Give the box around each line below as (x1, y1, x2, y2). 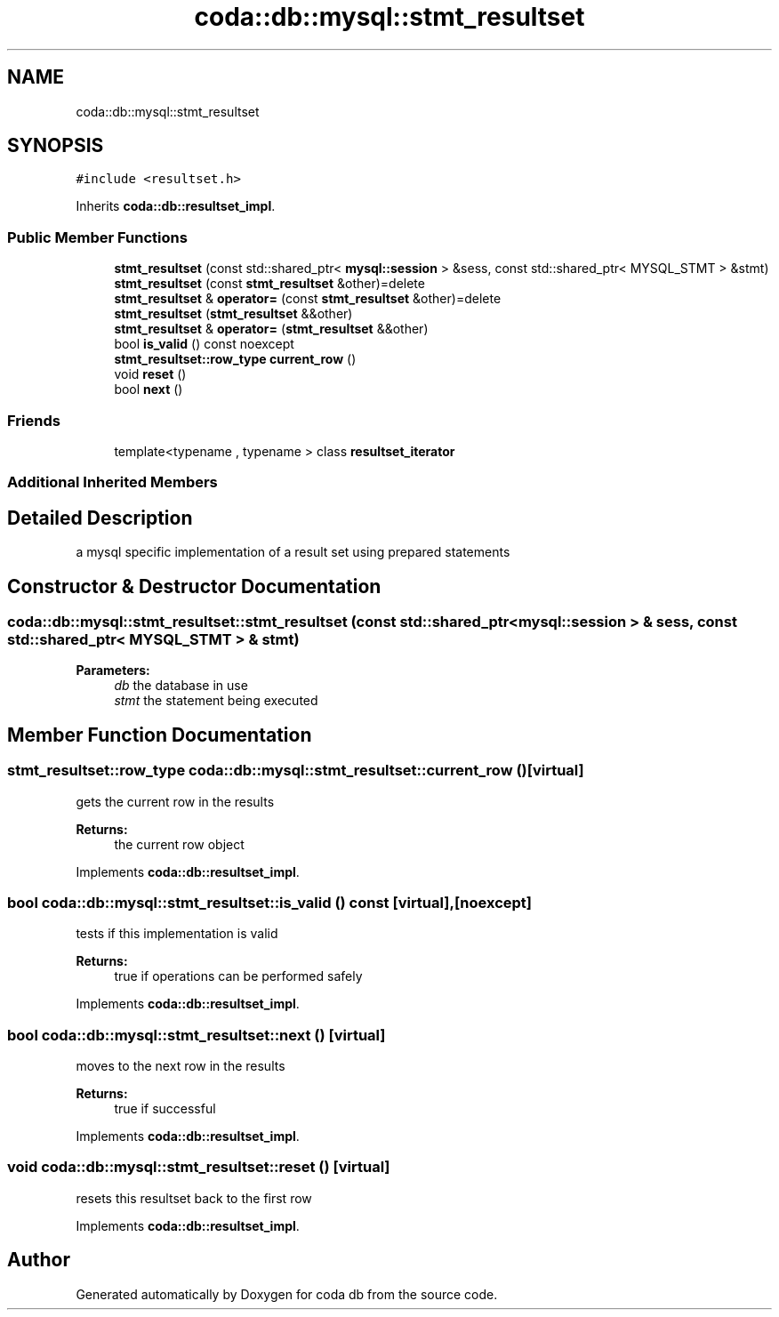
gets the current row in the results (76, 793, 275, 809)
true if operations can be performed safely (114, 968, 363, 984)
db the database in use (114, 678, 248, 694)
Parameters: (76, 663, 150, 679)
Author (7, 1249, 70, 1272)
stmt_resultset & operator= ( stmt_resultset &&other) (114, 321, 429, 337)
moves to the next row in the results (76, 1058, 285, 1074)
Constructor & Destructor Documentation (7, 574, 381, 598)
